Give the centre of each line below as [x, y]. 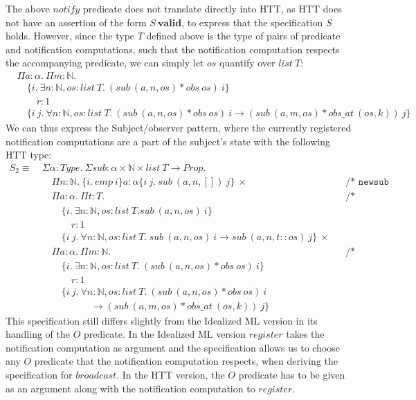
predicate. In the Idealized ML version [165, 334]
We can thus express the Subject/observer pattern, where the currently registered [179, 128]
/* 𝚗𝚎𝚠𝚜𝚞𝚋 [367, 182]
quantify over [247, 63]
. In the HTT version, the [171, 375]
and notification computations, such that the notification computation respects [173, 49]
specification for [39, 375]
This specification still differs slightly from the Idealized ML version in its [162, 320]
